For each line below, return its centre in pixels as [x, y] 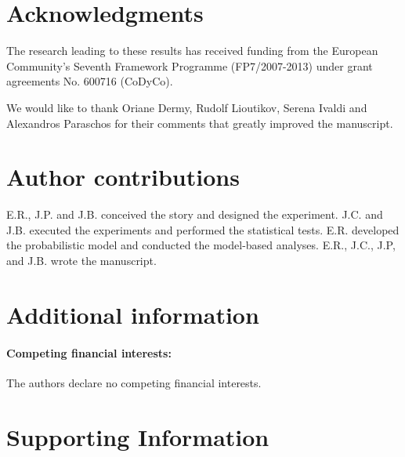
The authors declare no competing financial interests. [134, 382]
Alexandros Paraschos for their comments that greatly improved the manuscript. [200, 123]
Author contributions [123, 177]
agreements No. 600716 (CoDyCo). [90, 81]
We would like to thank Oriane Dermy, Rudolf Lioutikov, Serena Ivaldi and [187, 107]
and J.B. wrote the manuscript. [81, 260]
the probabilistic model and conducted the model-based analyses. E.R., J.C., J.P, [201, 245]
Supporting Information [138, 436]
